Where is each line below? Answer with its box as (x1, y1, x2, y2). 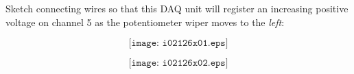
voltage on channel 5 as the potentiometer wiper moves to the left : (5, 14, 285, 29)
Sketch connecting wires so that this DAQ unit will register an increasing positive (5, 1, 349, 15)
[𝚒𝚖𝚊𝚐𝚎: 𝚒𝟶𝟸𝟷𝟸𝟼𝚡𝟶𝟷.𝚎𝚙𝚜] (128, 38, 228, 49)
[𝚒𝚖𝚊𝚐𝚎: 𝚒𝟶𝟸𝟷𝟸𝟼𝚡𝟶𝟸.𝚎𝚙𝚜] (128, 58, 228, 69)
